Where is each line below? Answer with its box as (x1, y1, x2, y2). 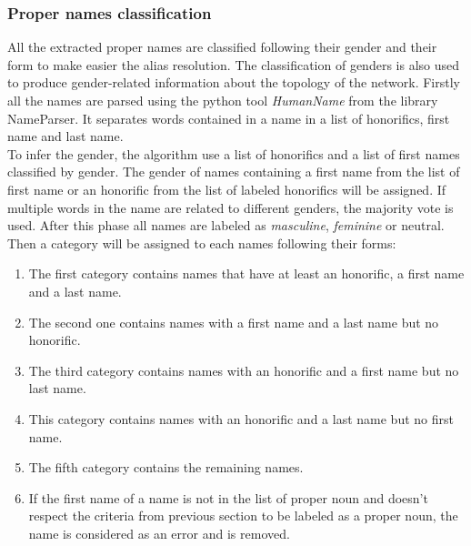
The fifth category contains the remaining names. (28, 458, 304, 477)
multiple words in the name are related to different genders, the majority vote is (7, 197, 454, 217)
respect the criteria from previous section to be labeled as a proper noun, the (28, 506, 458, 525)
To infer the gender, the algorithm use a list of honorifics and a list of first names (7, 144, 460, 163)
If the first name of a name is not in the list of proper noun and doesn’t (28, 488, 428, 507)
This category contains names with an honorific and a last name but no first (28, 409, 454, 428)
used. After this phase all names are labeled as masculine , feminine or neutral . (7, 216, 445, 235)
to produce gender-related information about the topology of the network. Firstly (7, 73, 460, 92)
